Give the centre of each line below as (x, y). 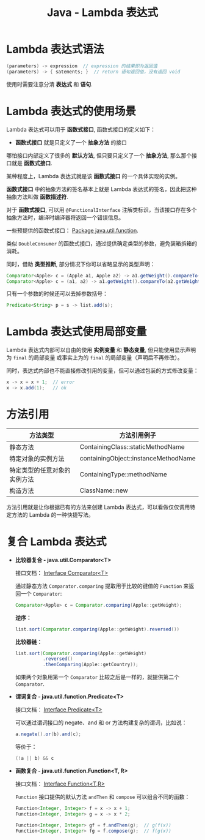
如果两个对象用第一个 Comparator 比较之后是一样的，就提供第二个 (97, 677)
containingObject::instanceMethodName (138, 458)
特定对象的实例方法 (37, 459)
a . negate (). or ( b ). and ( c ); (48, 734)
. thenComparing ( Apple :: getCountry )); (91, 665)
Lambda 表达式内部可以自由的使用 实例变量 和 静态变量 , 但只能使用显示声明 (101, 350)
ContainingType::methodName (124, 474)
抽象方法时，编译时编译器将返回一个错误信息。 (65, 217)
